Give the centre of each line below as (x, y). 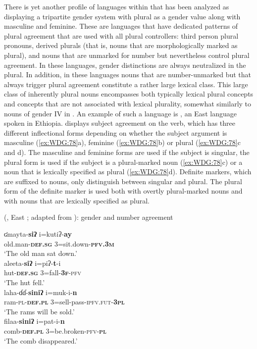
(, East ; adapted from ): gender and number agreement (89, 217)
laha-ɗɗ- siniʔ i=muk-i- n (41, 292)
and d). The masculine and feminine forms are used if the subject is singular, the (127, 152)
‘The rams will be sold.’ (39, 311)
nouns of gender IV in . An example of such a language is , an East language (120, 113)
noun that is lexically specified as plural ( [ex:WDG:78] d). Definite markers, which (128, 172)
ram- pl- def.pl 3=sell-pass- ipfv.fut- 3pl (64, 302)
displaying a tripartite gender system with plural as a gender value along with (122, 16)
